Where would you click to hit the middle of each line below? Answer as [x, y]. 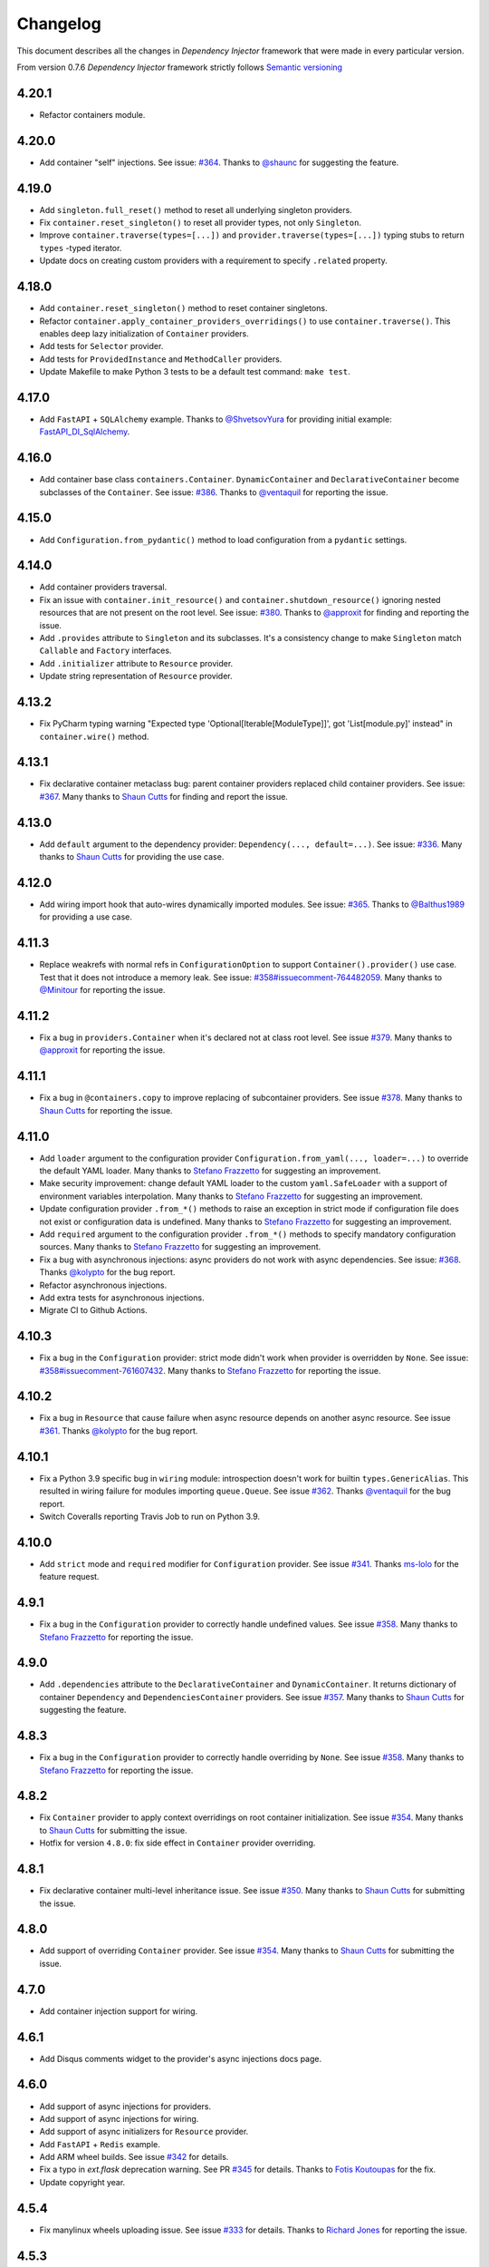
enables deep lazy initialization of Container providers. [144, 333]
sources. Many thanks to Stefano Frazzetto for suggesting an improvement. [180, 1247]
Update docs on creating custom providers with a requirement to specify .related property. [214, 261]
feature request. [69, 1577]
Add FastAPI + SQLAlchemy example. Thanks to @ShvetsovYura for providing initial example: [216, 419]
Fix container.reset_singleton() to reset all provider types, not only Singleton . [201, 223]
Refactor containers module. [92, 114]
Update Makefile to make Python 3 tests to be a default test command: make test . [195, 372]
